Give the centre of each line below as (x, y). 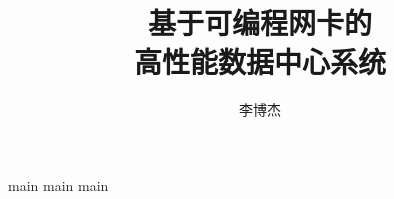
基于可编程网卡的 (259, 22)
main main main (58, 184)
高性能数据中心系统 (259, 61)
